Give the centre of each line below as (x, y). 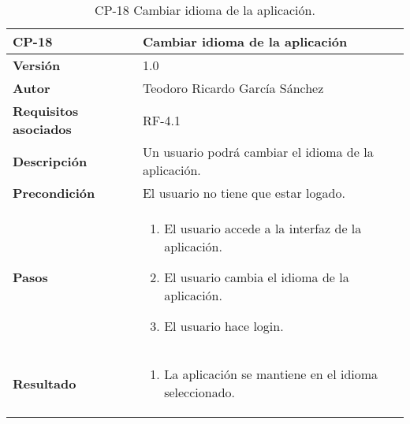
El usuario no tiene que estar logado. (244, 193)
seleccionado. (199, 392)
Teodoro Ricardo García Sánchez (233, 88)
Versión (37, 65)
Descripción (50, 161)
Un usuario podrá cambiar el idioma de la (258, 152)
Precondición (54, 193)
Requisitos (46, 111)
